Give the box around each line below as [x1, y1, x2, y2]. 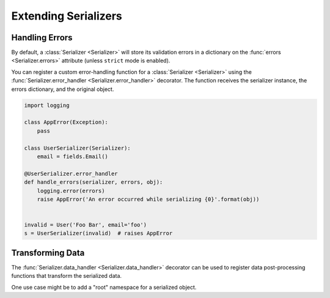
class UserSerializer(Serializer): [24, 144, 131, 151]
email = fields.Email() [37, 153, 108, 160]
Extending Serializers [11, 9, 122, 23]
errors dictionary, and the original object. [11, 85, 114, 93]
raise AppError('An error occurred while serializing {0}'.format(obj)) [37, 195, 260, 203]
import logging [24, 101, 70, 109]
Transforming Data [11, 247, 85, 258]
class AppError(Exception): [24, 119, 108, 126]
